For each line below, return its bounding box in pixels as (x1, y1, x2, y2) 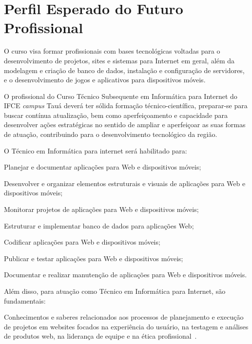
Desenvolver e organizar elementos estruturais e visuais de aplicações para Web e (4, 178, 246, 188)
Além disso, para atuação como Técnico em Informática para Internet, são (4, 286, 226, 296)
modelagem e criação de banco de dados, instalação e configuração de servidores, (4, 65, 245, 75)
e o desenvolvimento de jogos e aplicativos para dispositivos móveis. (4, 75, 206, 85)
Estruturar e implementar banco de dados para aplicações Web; (4, 220, 194, 230)
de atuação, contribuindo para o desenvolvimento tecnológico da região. (4, 129, 217, 139)
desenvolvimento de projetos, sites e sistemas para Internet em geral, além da (4, 55, 235, 65)
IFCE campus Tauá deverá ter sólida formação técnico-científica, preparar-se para (4, 100, 248, 111)
